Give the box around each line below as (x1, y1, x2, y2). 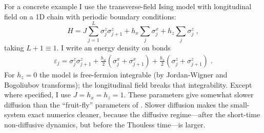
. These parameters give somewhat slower (124, 89, 254, 100)
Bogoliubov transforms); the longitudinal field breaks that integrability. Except (4, 79, 252, 90)
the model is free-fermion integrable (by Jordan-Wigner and (39, 69, 228, 79)
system (4, 109, 26, 120)
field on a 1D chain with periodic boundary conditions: (4, 11, 176, 21)
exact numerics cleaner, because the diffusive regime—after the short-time (28, 109, 260, 120)
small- (230, 99, 250, 110)
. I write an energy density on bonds (56, 42, 171, 53)
